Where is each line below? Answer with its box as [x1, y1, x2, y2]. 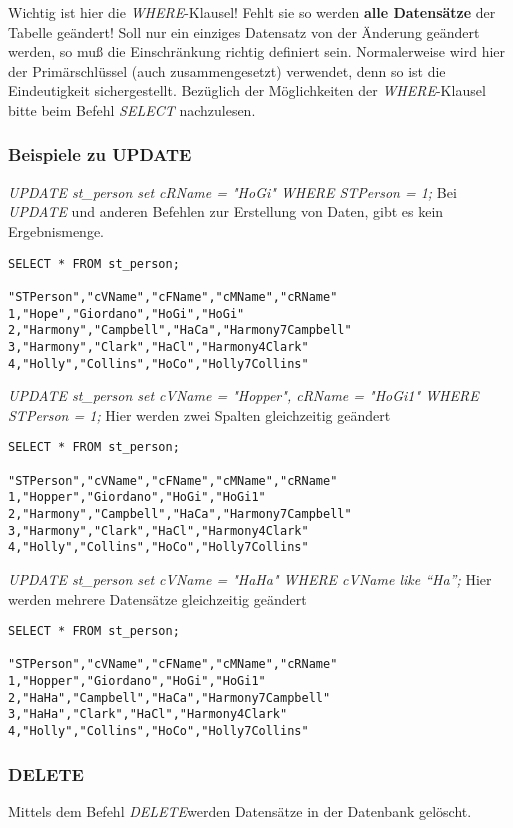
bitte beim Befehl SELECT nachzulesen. [8, 99, 256, 120]
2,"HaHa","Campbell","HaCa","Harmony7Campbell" [8, 690, 331, 705]
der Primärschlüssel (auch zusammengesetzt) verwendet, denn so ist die [8, 60, 446, 81]
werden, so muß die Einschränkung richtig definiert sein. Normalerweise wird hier [8, 41, 506, 62]
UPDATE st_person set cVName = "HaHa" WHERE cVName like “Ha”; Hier [8, 568, 492, 589]
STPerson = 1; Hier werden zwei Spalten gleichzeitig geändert [8, 404, 391, 425]
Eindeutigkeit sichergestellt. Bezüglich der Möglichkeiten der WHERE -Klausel [8, 80, 486, 101]
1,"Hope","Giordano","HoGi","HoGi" [8, 306, 245, 321]
